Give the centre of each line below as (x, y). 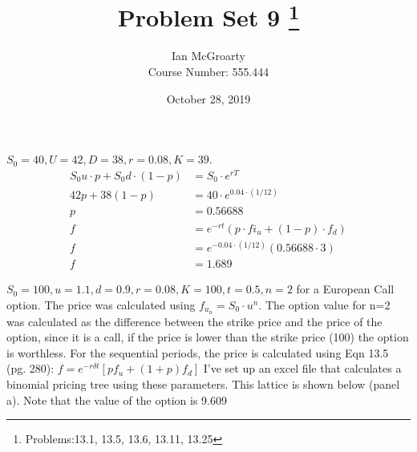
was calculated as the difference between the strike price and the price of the (194, 321)
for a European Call (345, 289)
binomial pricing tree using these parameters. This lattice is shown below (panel (203, 384)
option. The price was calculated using (101, 304)
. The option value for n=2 (324, 304)
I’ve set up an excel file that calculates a (302, 368)
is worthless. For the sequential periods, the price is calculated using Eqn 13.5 (198, 352)
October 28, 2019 (208, 98)
